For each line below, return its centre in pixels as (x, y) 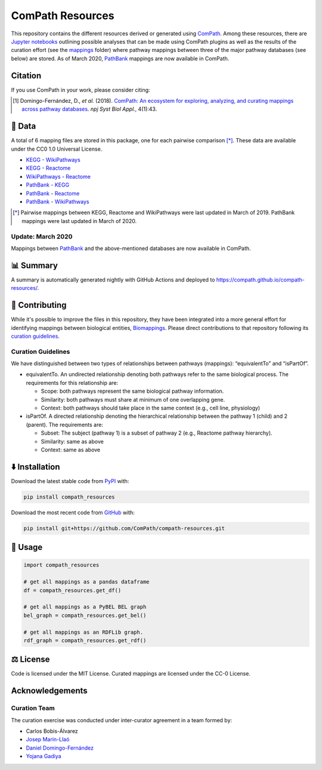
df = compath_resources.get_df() (72, 590)
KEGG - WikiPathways (53, 160)
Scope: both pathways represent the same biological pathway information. (132, 391)
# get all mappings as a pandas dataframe (86, 582)
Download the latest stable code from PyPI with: (70, 481)
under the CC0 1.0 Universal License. (57, 149)
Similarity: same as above (72, 441)
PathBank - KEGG (48, 185)
